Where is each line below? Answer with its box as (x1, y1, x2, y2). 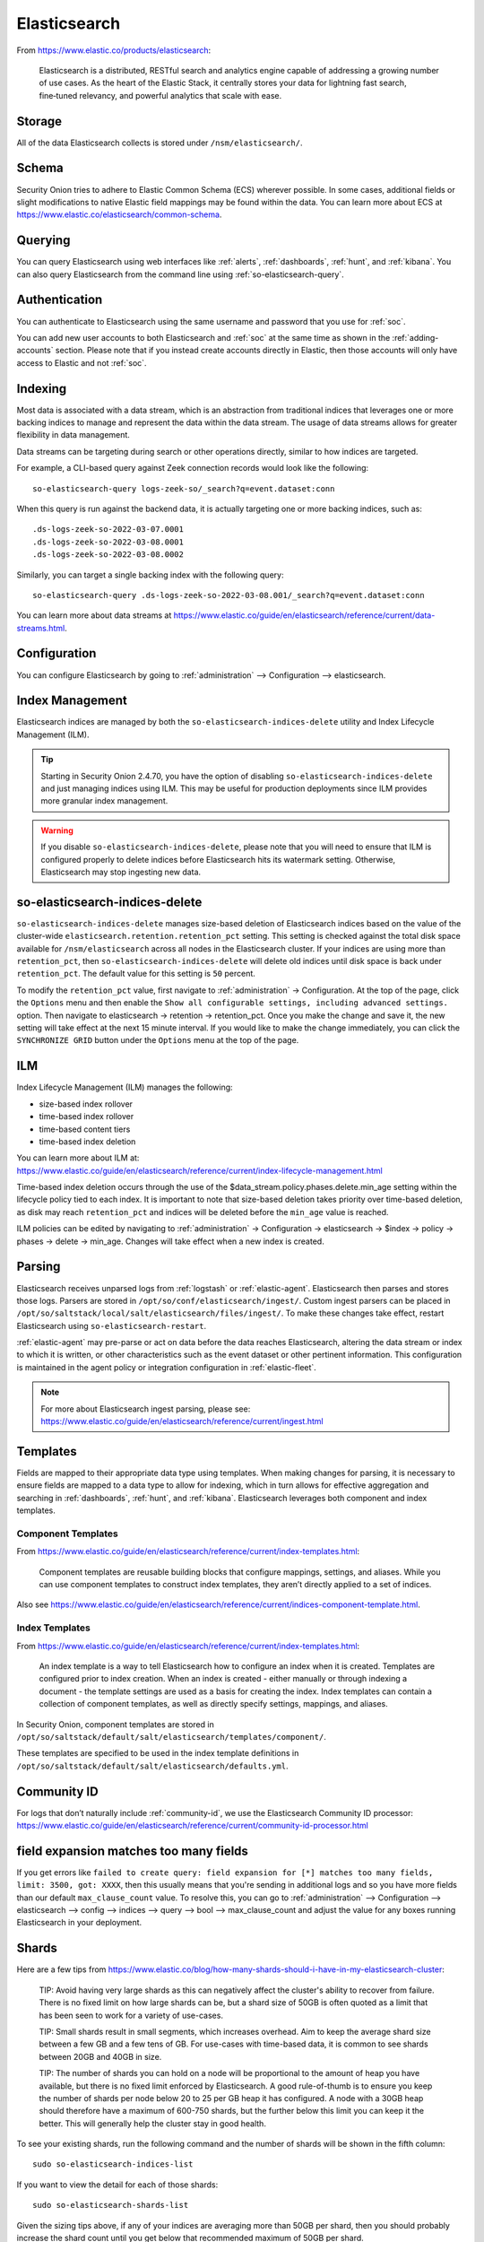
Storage (16, 113, 63, 129)
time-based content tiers (39, 1124, 131, 1134)
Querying (16, 233, 71, 248)
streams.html (16, 622, 65, 633)
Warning (40, 825, 73, 836)
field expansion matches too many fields (16, 1843, 248, 1858)
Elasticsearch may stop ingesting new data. (40, 866, 202, 877)
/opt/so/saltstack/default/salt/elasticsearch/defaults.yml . (16, 1760, 289, 1771)
